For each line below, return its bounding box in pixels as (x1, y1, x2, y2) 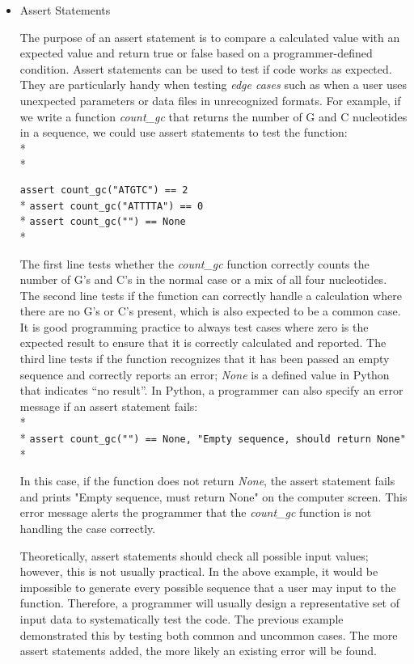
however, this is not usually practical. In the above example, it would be (19, 563, 378, 580)
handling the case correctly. (19, 520, 156, 537)
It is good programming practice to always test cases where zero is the (19, 318, 369, 335)
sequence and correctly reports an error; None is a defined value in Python (19, 366, 390, 383)
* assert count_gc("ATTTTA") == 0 (19, 196, 204, 213)
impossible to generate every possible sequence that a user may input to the (19, 578, 396, 595)
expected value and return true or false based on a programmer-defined (19, 44, 373, 61)
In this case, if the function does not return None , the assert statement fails (19, 472, 395, 489)
